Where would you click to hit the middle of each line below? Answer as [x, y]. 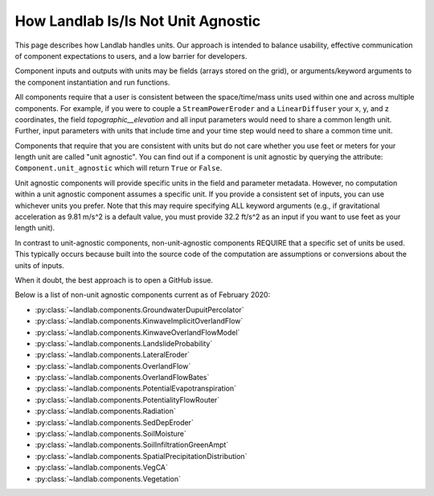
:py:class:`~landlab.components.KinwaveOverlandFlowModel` [137, 332]
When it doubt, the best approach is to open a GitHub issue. [114, 280]
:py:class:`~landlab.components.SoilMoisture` [111, 434]
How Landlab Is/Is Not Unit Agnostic [138, 21]
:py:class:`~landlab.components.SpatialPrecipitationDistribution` [141, 456]
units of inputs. [39, 265]
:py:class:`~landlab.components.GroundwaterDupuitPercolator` [139, 309]
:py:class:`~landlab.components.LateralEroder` [113, 355]
